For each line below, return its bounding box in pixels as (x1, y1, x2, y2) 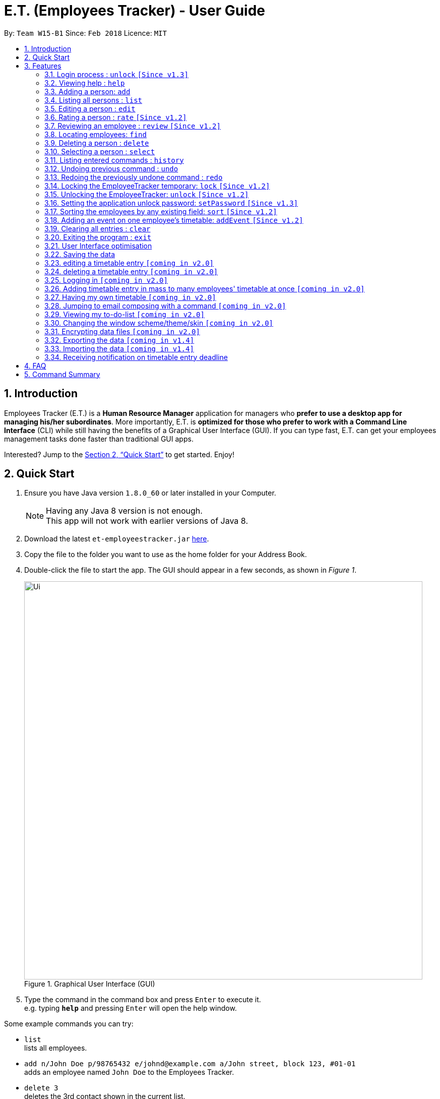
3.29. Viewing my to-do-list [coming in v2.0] (44, 310, 205, 319)
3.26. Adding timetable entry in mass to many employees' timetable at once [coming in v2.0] (44, 284, 365, 293)
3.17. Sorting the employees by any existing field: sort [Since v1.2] (44, 207, 277, 216)
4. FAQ (24, 361, 46, 370)
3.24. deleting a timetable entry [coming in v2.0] (44, 267, 218, 276)
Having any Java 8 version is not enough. (46, 506, 203, 516)
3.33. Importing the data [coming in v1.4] (44, 344, 194, 353)
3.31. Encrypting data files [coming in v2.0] (44, 327, 200, 336)
